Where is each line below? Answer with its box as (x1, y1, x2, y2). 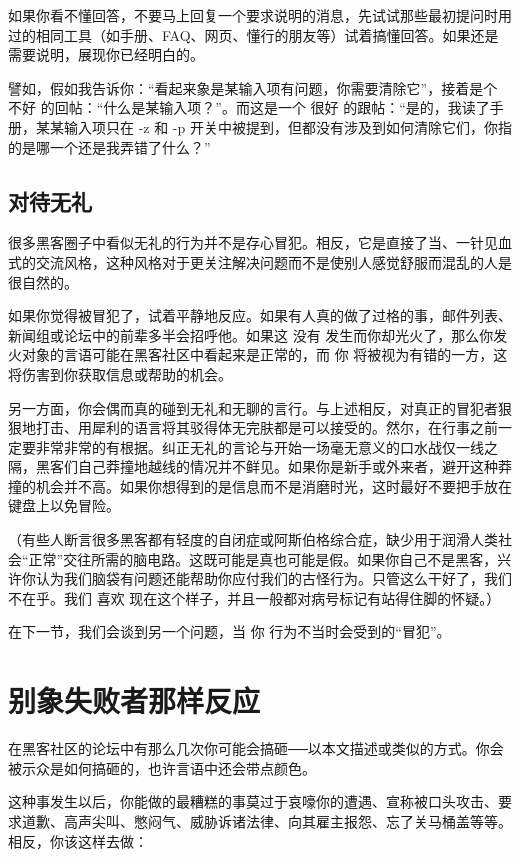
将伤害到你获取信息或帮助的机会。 (8, 363, 232, 384)
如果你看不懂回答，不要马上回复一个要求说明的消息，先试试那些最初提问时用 (8, 5, 512, 25)
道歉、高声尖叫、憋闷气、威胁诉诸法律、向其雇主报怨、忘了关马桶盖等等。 (21, 810, 512, 831)
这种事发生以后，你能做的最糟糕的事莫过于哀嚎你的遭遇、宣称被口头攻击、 (8, 791, 498, 812)
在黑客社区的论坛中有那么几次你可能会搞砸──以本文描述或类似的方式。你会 (8, 738, 504, 759)
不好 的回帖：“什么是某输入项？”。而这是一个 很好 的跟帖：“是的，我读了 (8, 97, 490, 118)
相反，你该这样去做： (8, 830, 148, 851)
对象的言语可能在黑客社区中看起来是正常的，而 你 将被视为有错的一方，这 (21, 344, 508, 365)
